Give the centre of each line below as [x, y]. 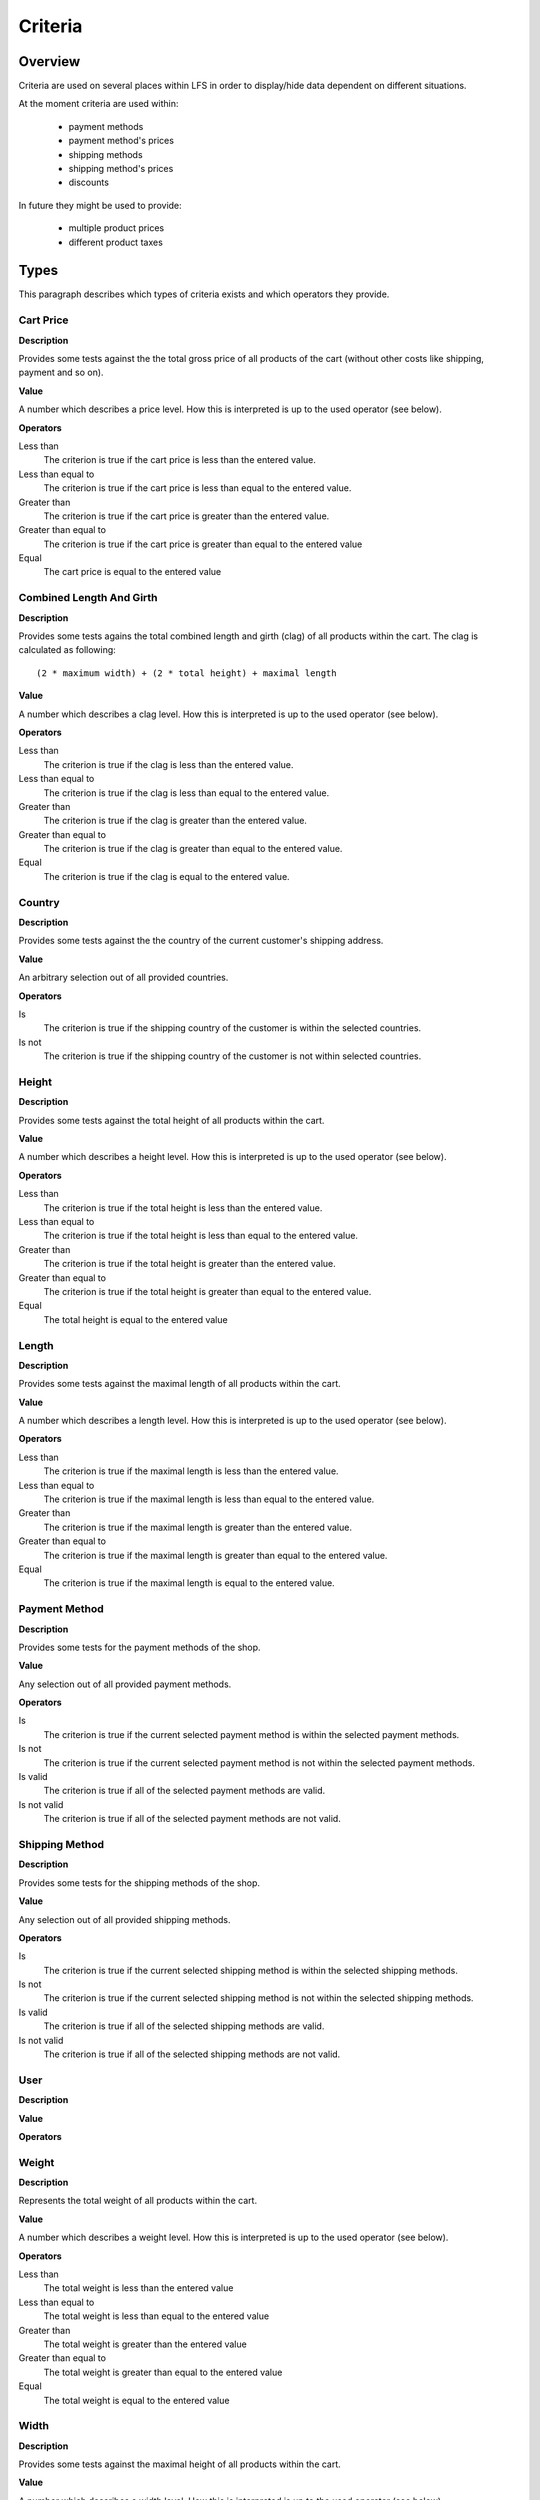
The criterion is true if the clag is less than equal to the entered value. [186, 792]
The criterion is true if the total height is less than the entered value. [183, 1207]
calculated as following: [67, 650]
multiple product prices [116, 228]
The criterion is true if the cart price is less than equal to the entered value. [197, 488]
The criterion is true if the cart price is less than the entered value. [180, 460]
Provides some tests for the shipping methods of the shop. [139, 1882]
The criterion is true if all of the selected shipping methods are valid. [184, 2026]
